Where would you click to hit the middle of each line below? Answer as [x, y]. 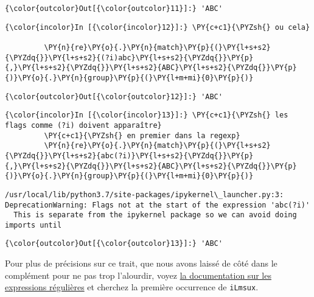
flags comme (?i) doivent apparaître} [83, 125]
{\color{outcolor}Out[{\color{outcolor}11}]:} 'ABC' [114, 9]
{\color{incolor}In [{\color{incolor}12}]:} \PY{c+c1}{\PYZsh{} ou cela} [158, 27]
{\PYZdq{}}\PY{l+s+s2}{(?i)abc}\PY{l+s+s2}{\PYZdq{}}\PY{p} [129, 58]
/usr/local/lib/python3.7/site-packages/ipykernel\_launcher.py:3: [145, 194]
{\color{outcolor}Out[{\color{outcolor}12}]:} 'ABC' [114, 96]
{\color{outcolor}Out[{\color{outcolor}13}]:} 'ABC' [114, 244]
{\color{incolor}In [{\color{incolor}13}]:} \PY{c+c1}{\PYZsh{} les [147, 115]
